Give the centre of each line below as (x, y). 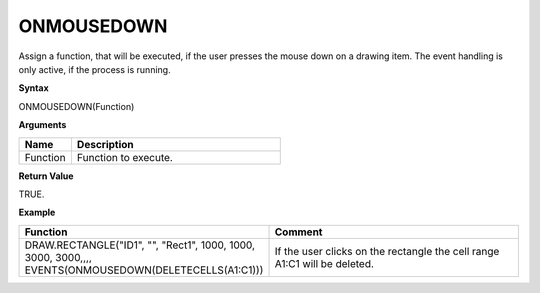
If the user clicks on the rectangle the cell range (387, 251)
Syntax (33, 88)
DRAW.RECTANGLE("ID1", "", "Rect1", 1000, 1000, (139, 245)
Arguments (42, 125)
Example (37, 212)
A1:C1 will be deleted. (324, 263)
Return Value (46, 176)
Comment (298, 232)
